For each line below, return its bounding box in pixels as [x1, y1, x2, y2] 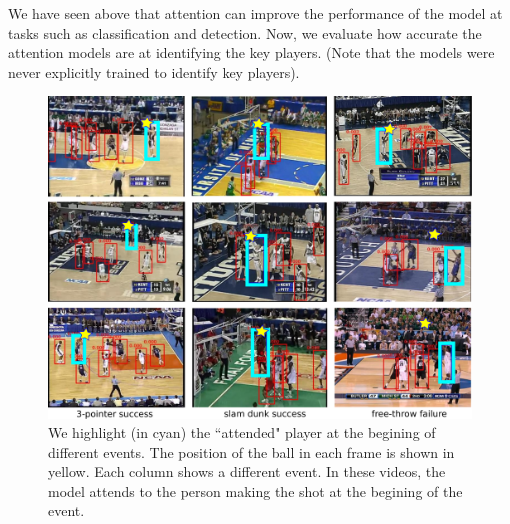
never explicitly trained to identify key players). [8, 61, 300, 82]
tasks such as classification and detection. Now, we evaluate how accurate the [8, 22, 482, 43]
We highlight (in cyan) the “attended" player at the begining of [48, 422, 436, 443]
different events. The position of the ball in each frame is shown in [48, 441, 455, 462]
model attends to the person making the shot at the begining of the [48, 480, 463, 501]
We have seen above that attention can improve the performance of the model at [8, 3, 503, 23]
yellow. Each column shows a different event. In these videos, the [48, 461, 446, 482]
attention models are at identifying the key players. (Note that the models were [8, 42, 495, 63]
